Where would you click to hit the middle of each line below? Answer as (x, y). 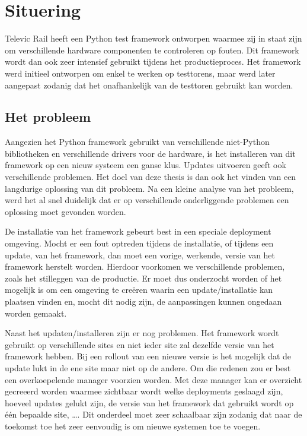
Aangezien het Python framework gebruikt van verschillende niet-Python (137, 142)
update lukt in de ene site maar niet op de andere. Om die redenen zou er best (148, 367)
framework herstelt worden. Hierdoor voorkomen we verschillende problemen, (145, 266)
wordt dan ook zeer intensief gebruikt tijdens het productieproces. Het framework (153, 61)
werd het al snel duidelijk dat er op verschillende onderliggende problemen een (147, 200)
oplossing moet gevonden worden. (65, 211)
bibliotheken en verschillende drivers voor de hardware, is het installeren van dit (150, 153)
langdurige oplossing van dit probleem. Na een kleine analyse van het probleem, (149, 188)
